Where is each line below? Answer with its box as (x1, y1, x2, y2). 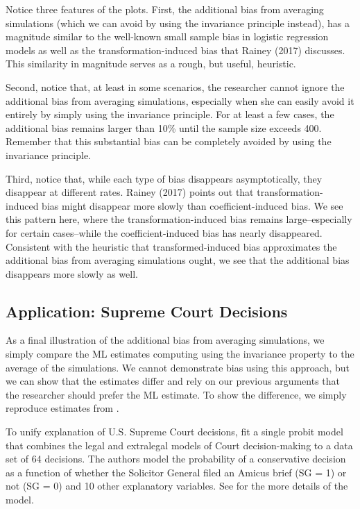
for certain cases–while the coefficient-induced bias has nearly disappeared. (6, 225, 323, 240)
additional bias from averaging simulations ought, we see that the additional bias (6, 253, 350, 267)
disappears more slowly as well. (6, 266, 138, 281)
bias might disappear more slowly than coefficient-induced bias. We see (42, 198, 343, 212)
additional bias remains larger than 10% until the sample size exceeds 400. (6, 120, 322, 135)
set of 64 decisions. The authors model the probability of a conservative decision (6, 451, 346, 466)
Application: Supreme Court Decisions (6, 300, 288, 322)
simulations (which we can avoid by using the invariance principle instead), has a (6, 15, 350, 30)
